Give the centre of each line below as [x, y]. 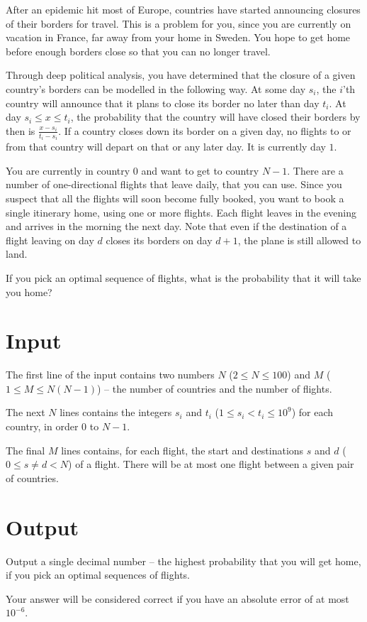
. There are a [315, 170]
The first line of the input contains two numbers [110, 375]
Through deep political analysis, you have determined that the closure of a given [181, 75]
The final [26, 450]
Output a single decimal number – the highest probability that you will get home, [183, 561]
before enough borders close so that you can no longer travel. [138, 51]
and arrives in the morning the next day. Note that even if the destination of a [176, 226]
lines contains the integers [116, 412]
